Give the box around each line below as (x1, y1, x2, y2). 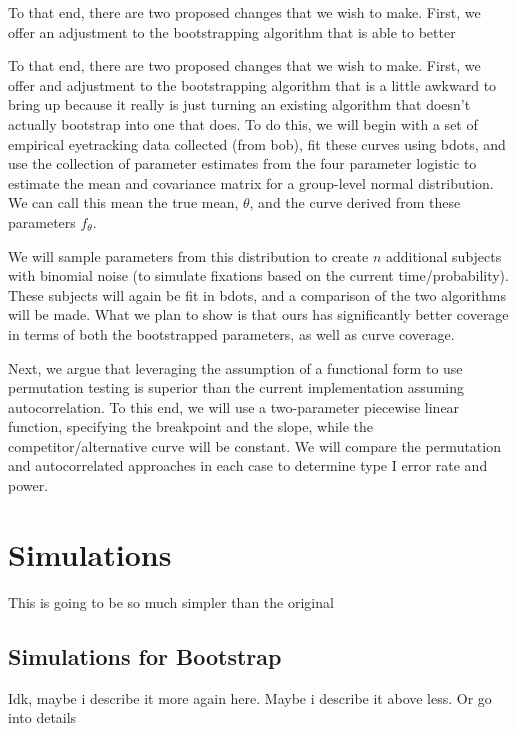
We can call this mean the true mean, (8, 192, 239, 213)
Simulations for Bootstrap (8, 640, 282, 671)
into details (8, 707, 77, 728)
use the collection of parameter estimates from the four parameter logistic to (8, 153, 477, 174)
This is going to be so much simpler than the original (8, 591, 334, 612)
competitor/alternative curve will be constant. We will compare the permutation (8, 435, 501, 456)
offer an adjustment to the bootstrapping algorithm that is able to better (8, 21, 456, 42)
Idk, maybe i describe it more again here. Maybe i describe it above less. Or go (8, 687, 492, 708)
